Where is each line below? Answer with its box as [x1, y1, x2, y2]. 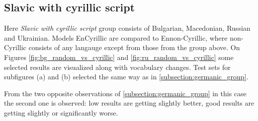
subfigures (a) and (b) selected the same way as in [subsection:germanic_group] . [4, 71, 249, 82]
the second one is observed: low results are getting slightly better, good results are [4, 98, 255, 108]
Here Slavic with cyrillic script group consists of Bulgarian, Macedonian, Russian [4, 23, 251, 33]
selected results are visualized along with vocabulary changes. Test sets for [4, 61, 231, 72]
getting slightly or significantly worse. [4, 107, 118, 118]
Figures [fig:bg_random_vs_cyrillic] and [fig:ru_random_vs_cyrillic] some [4, 52, 234, 62]
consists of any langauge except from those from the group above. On [28, 42, 240, 53]
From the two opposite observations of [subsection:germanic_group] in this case [4, 88, 247, 98]
